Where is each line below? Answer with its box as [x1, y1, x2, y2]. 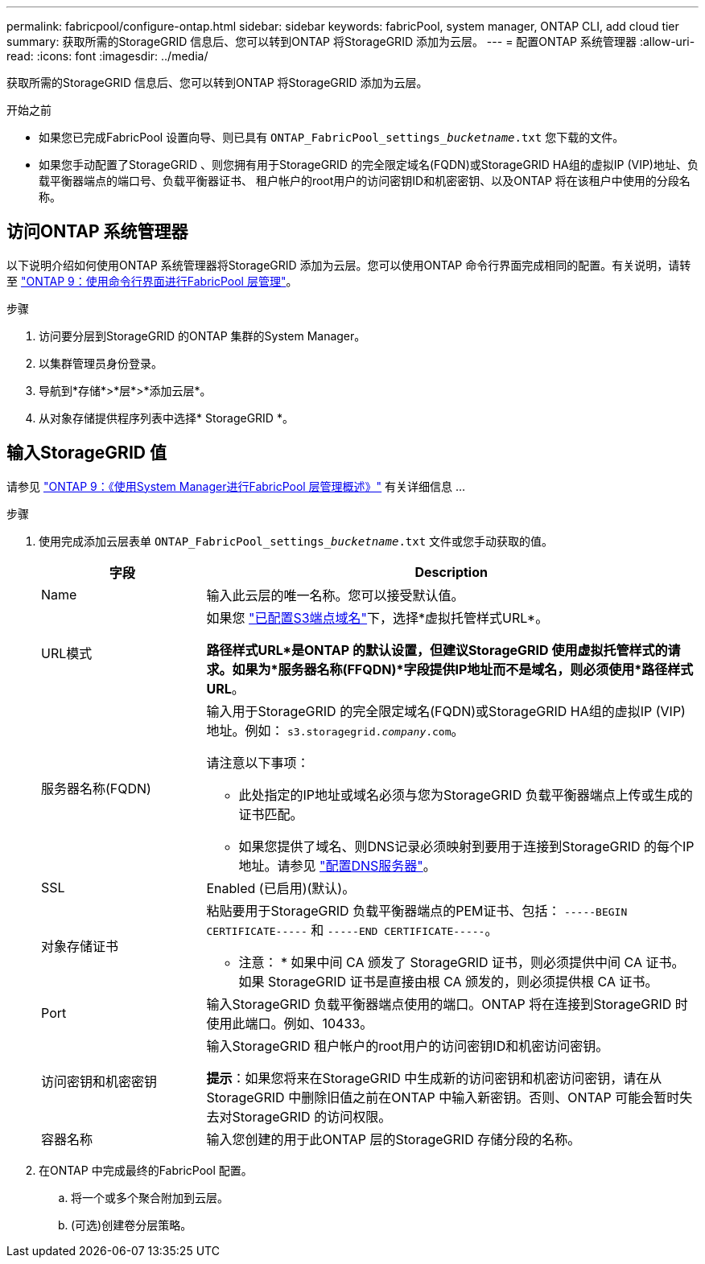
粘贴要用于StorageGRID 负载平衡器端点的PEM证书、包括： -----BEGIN [206, 902, 628, 919]
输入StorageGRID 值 [6, 443, 167, 463]
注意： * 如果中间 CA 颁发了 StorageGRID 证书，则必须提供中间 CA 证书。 [238, 953, 685, 970]
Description [414, 563, 488, 580]
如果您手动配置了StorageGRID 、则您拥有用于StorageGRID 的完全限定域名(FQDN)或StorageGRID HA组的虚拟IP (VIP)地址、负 [39, 158, 699, 171]
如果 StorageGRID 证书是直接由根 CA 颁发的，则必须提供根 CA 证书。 [238, 973, 658, 990]
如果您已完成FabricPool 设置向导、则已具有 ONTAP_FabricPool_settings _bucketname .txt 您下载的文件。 [39, 130, 625, 144]
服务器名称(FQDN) [41, 780, 151, 797]
